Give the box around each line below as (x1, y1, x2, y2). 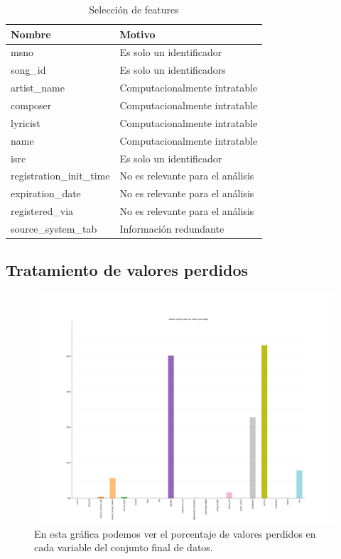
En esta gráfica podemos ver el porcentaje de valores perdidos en (34, 526, 316, 541)
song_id (11, 62, 46, 77)
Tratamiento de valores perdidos (6, 259, 249, 281)
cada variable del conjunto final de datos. (34, 540, 213, 555)
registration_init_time (11, 168, 110, 183)
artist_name (11, 80, 65, 95)
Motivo (119, 26, 156, 41)
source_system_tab (11, 221, 97, 236)
